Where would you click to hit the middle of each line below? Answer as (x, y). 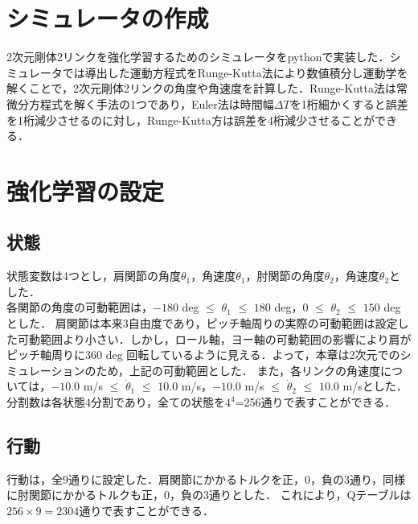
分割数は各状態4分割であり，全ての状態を (116, 402)
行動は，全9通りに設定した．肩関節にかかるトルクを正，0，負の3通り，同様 (206, 479)
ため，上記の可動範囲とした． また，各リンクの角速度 (238, 370)
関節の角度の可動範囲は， (85, 307)
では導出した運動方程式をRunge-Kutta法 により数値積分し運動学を (235, 72)
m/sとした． (375, 386)
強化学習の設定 (86, 190)
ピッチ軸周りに (46, 355)
